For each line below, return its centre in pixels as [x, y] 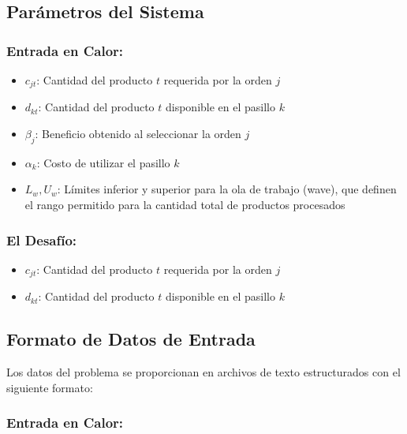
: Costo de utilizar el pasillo [103, 162]
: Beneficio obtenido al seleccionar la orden [138, 134]
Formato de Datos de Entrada [131, 339]
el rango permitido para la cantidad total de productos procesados [185, 205]
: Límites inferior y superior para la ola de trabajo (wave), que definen [227, 189]
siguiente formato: [50, 387]
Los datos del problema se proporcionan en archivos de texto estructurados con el [203, 372]
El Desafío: [42, 239]
